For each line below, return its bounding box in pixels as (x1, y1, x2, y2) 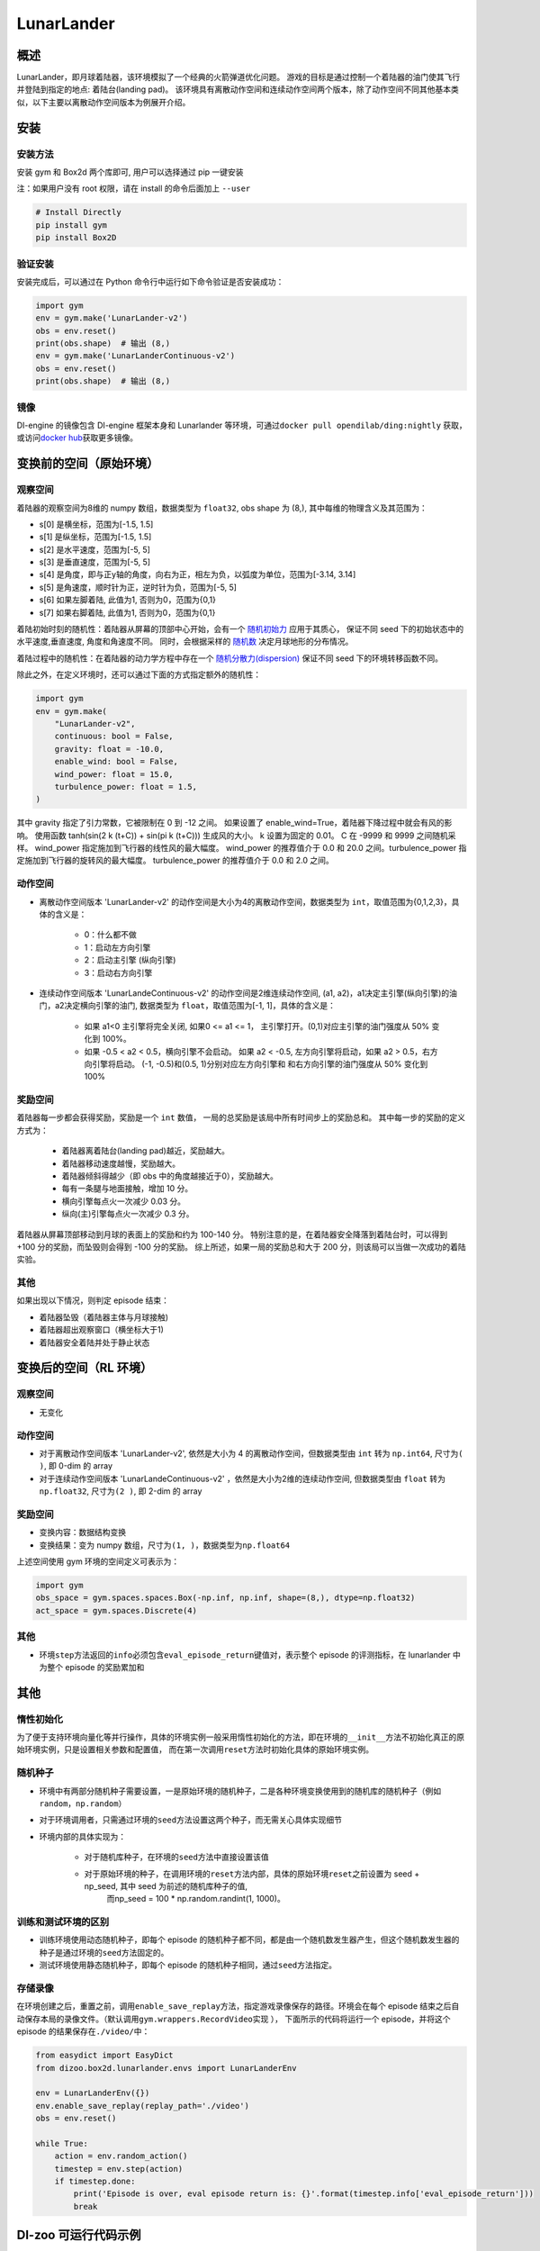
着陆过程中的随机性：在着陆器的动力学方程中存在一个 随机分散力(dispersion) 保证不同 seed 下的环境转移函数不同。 (16, 653, 444, 664)
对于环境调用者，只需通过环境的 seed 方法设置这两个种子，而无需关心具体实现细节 (39, 1814, 342, 1825)
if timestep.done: (54, 2176, 136, 2187)
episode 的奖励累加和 (64, 1661, 145, 1672)
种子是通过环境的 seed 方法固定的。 (39, 1947, 169, 1957)
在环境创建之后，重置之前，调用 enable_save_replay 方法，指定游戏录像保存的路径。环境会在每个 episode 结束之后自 (16, 2001, 460, 2011)
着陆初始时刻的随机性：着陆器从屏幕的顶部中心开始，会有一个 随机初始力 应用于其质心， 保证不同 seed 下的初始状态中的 (16, 624, 463, 635)
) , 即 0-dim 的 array (39, 1460, 112, 1471)
